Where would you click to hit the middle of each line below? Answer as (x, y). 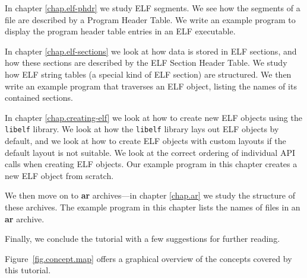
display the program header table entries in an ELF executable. (120, 31)
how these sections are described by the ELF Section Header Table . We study (146, 63)
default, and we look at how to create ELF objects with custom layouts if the (145, 140)
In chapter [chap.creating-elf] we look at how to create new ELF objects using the (153, 117)
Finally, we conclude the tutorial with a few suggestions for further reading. (143, 239)
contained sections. (39, 98)
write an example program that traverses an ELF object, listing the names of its (151, 86)
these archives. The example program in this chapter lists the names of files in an (153, 207)
